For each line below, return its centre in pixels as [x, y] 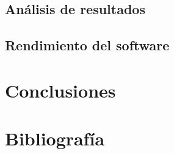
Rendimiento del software [87, 45]
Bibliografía [55, 138]
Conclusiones [60, 90]
